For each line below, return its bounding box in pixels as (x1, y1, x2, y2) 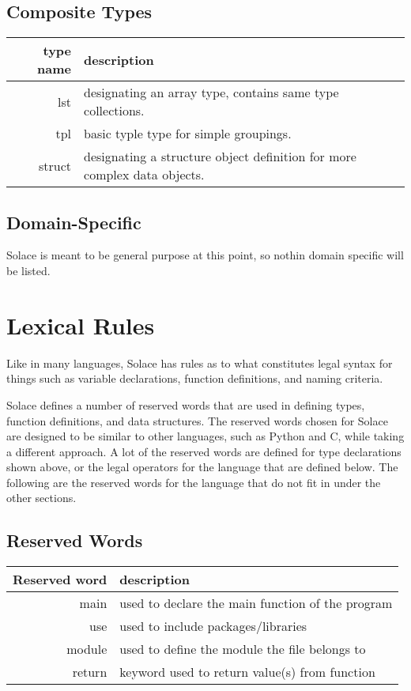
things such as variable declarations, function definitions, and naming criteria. (6, 370, 383, 387)
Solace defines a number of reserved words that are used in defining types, (6, 396, 365, 413)
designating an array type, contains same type (84, 83, 339, 102)
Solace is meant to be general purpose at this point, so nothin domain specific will (6, 247, 404, 263)
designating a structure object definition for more (84, 147, 356, 166)
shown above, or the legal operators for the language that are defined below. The (6, 459, 398, 475)
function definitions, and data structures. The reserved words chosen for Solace (6, 412, 388, 429)
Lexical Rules (6, 308, 155, 341)
